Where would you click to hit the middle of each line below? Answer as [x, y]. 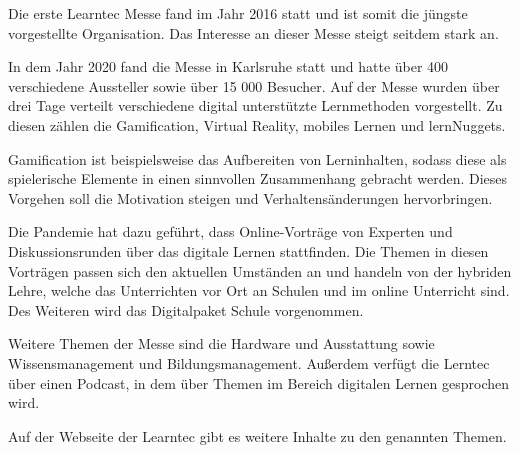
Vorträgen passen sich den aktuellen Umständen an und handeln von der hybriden [260, 270]
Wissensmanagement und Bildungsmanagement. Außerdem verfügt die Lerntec [249, 362]
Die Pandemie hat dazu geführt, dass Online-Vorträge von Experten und [230, 231]
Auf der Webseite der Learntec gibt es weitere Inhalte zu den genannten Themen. [257, 435]
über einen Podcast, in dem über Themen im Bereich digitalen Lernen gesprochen [259, 382]
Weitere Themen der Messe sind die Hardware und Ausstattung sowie [221, 343]
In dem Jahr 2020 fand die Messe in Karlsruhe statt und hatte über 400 [228, 66]
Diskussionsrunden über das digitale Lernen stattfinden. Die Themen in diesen [248, 250]
